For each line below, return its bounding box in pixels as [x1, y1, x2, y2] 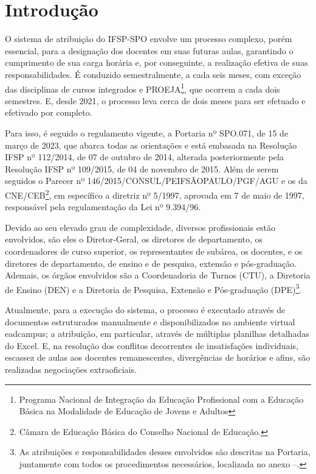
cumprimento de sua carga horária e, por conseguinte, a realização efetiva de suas [5, 56, 308, 69]
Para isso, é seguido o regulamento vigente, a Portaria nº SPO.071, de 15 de [5, 126, 289, 139]
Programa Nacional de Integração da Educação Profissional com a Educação [19, 392, 304, 405]
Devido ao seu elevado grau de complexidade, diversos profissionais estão [5, 221, 275, 233]
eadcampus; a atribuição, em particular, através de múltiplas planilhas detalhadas [5, 327, 309, 340]
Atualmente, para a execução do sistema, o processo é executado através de [5, 303, 286, 316]
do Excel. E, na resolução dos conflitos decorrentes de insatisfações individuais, [5, 339, 298, 352]
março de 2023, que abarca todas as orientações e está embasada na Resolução [5, 138, 297, 151]
